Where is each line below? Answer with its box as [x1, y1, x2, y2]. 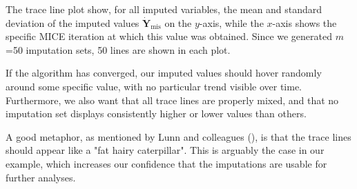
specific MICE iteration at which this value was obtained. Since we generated [6, 29, 332, 43]
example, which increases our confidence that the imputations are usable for [6, 156, 327, 170]
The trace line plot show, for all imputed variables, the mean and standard [6, 2, 322, 16]
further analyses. [6, 170, 76, 184]
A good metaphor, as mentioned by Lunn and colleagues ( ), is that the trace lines [6, 129, 351, 143]
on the [164, 15, 192, 30]
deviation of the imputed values [6, 15, 139, 30]
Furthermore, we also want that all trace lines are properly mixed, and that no [6, 92, 339, 107]
